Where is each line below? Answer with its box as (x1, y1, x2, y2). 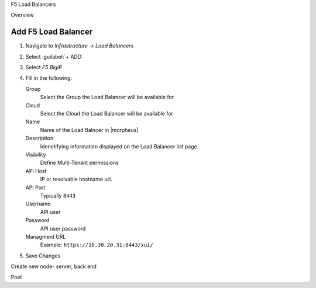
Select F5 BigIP (25, 64, 63, 71)
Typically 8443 (40, 192, 76, 199)
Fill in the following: (25, 74, 73, 82)
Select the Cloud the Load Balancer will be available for (40, 110, 174, 117)
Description (25, 135, 54, 142)
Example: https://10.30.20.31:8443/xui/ (40, 241, 153, 249)
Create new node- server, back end (11, 263, 97, 270)
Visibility (25, 151, 46, 158)
